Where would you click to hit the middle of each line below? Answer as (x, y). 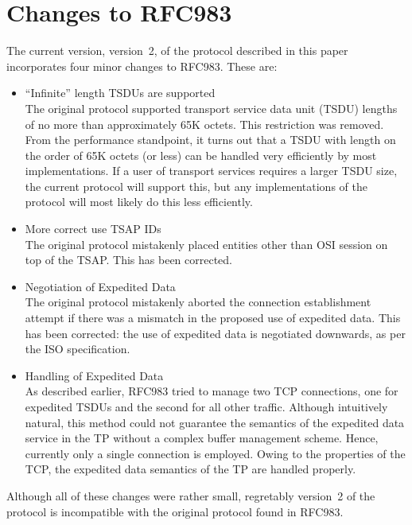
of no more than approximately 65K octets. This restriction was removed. (204, 124)
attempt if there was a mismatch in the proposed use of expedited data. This (213, 318)
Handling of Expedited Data (94, 375)
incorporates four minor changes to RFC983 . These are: (142, 66)
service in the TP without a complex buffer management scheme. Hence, (202, 438)
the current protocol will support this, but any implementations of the (196, 186)
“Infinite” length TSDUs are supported (120, 93)
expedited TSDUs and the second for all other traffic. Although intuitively (206, 406)
